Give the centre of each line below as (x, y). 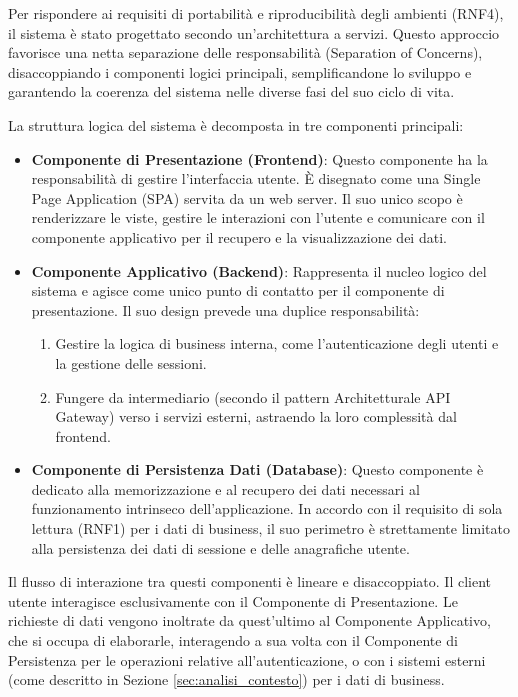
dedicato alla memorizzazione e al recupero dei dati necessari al (225, 488)
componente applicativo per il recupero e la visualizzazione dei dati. (239, 236)
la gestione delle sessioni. (131, 362)
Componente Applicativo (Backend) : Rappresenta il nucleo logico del (259, 270)
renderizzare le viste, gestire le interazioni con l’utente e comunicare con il (258, 217)
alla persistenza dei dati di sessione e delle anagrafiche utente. (220, 547)
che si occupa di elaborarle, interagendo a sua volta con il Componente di (233, 640)
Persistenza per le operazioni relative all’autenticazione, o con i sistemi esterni (247, 659)
